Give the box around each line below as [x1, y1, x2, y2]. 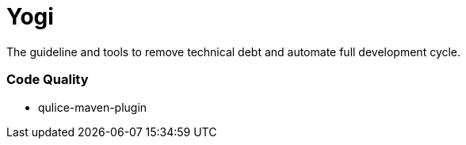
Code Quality [6, 71, 89, 88]
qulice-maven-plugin [38, 100, 147, 114]
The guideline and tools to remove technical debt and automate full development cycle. [6, 44, 461, 59]
